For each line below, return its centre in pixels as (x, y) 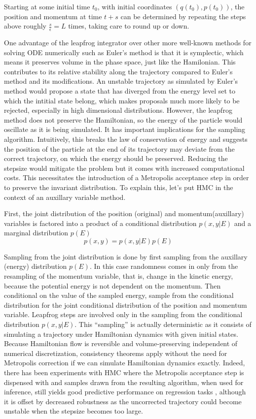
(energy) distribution (36, 266)
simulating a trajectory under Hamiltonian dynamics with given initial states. (121, 334)
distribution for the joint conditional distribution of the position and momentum (126, 305)
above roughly (25, 26)
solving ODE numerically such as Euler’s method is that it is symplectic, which (124, 52)
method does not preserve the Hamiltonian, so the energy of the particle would (123, 119)
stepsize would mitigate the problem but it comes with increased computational (124, 168)
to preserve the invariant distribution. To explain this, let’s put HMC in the (119, 187)
